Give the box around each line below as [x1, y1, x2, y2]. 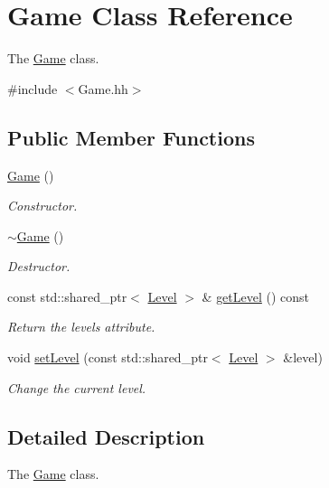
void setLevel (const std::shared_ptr [7, 348, 208, 367]
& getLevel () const [202, 286, 310, 305]
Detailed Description [7, 422, 205, 450]
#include [7, 79, 58, 98]
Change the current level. [7, 378, 146, 397]
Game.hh [78, 79, 128, 98]
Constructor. [7, 196, 78, 215]
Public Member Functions [7, 123, 255, 151]
